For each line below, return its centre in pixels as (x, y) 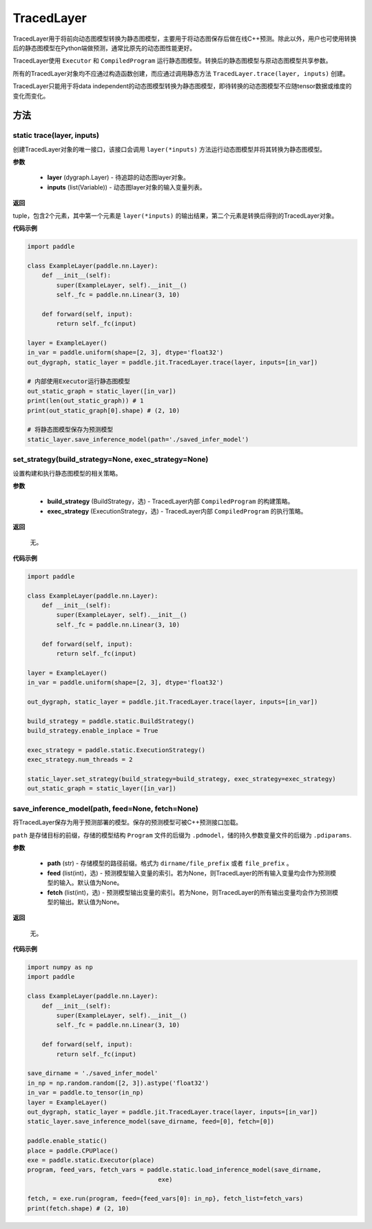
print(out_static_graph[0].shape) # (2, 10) (104, 410)
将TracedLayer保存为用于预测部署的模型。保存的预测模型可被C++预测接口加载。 (127, 822)
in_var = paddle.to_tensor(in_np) (85, 1093)
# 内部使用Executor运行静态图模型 (79, 382)
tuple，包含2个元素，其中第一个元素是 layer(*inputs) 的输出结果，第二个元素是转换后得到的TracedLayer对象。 (175, 215)
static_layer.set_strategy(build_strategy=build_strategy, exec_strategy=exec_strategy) (182, 779)
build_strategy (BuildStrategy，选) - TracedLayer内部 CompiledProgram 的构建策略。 (170, 501)
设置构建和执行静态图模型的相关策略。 (67, 473)
